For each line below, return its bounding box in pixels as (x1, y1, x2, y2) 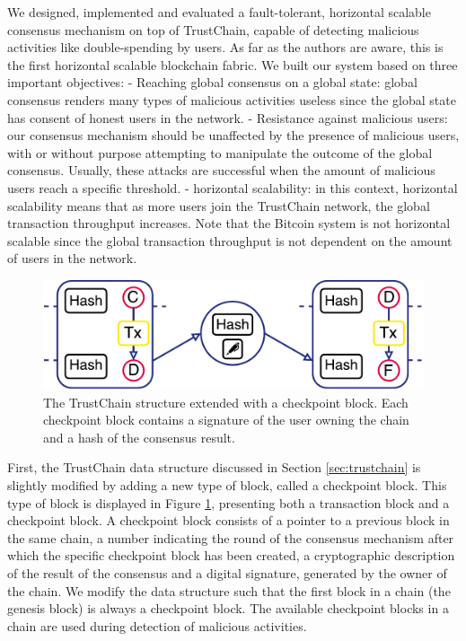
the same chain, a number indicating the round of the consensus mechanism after (7, 528, 454, 547)
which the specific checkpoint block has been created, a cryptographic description (7, 546, 455, 565)
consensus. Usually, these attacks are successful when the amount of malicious (7, 161, 435, 180)
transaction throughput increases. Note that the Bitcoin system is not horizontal (7, 214, 451, 233)
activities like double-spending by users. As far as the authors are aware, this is (7, 38, 444, 57)
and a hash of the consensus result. (43, 427, 235, 446)
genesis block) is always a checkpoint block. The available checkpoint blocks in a (7, 599, 449, 618)
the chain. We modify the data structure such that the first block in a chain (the (7, 581, 451, 600)
